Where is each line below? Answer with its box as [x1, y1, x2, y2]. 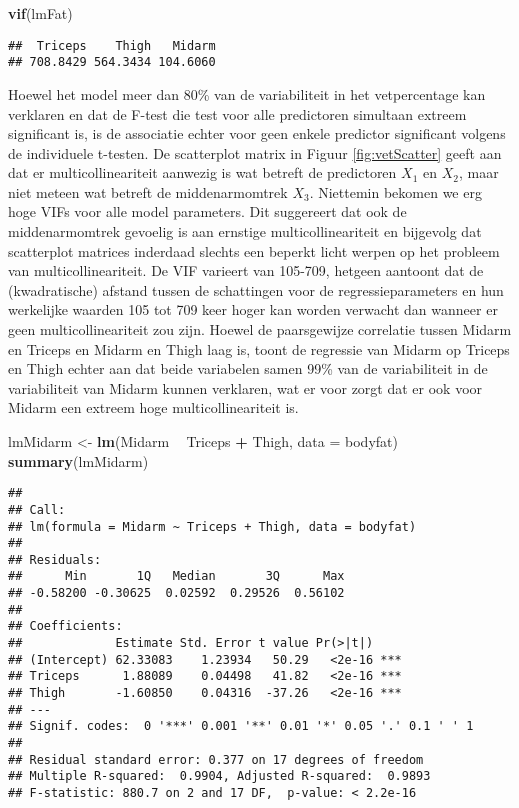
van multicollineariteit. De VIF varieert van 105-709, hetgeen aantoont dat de [8, 260, 484, 281]
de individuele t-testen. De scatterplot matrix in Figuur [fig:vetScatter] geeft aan [8, 142, 502, 163]
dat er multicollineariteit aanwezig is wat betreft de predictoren [8, 162, 397, 183]
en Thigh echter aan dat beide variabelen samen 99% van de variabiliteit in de [8, 358, 488, 379]
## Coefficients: [8, 619, 123, 634]
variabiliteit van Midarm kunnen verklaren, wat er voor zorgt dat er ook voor [8, 377, 483, 398]
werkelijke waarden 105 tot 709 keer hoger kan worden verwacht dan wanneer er [8, 299, 498, 320]
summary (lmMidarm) [8, 450, 149, 471]
